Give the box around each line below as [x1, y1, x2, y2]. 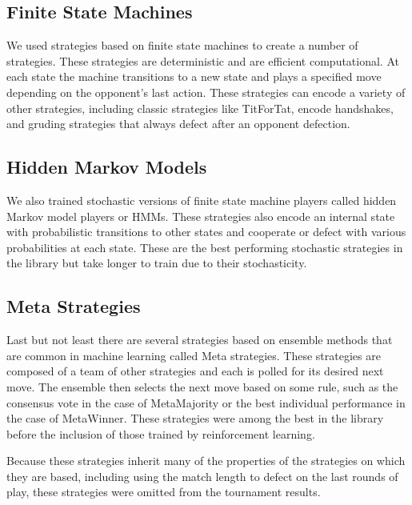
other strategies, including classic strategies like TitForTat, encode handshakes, [6, 99, 394, 116]
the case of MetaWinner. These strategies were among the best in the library [6, 410, 384, 427]
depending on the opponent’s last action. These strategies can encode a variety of [6, 83, 406, 100]
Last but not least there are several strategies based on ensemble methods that [6, 331, 393, 348]
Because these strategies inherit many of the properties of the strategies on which [6, 452, 406, 469]
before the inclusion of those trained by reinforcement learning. [6, 425, 315, 442]
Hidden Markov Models [6, 154, 207, 179]
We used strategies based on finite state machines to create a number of [6, 37, 358, 54]
